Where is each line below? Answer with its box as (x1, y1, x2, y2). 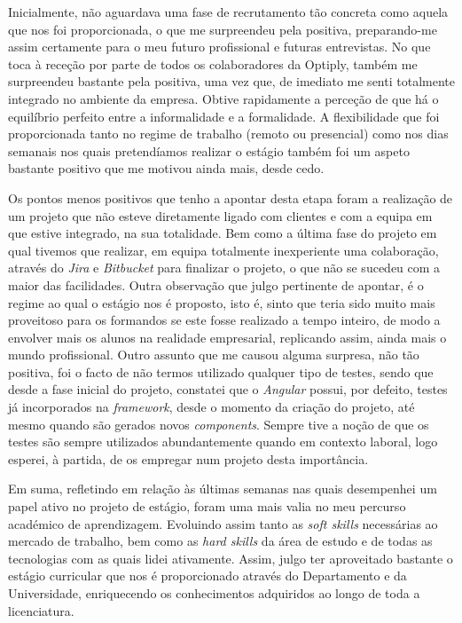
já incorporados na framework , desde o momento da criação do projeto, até (8, 398, 415, 416)
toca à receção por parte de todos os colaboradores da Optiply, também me (8, 54, 418, 73)
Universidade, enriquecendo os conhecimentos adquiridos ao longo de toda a (8, 584, 420, 602)
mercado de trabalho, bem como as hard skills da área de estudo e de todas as (8, 532, 433, 550)
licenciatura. (8, 601, 74, 619)
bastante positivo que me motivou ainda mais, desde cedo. (8, 159, 325, 177)
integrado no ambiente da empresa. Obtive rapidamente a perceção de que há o (8, 89, 439, 107)
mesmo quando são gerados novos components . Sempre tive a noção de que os (8, 414, 429, 433)
